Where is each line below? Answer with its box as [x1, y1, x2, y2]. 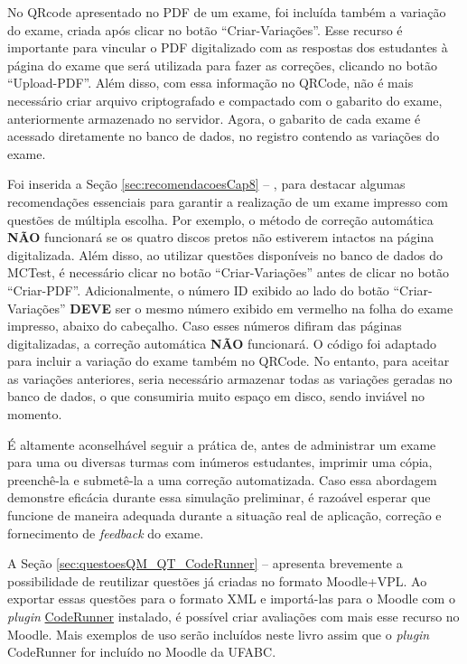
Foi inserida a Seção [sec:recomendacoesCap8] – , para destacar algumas [7, 174, 406, 193]
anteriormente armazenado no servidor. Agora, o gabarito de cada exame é [7, 108, 421, 127]
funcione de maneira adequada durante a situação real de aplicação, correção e [7, 506, 442, 525]
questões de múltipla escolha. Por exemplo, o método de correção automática [7, 210, 434, 229]
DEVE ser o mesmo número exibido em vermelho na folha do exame [70, 298, 453, 317]
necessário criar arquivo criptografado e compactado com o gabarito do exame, [7, 90, 443, 109]
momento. [7, 405, 62, 424]
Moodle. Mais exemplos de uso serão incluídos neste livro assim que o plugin [7, 624, 430, 643]
